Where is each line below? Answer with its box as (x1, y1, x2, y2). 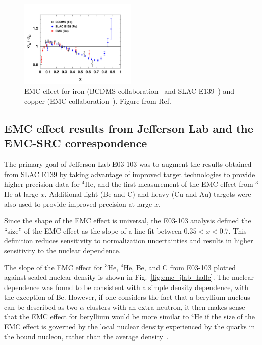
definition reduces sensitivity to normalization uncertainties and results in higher (4, 235, 253, 246)
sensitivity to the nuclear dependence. (4, 245, 121, 255)
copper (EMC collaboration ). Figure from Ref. (24, 95, 171, 106)
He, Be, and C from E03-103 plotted (123, 262, 236, 272)
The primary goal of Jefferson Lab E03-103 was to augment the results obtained (4, 159, 252, 169)
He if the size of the (194, 311, 255, 322)
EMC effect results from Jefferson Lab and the (4, 120, 253, 136)
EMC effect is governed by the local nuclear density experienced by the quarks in (4, 321, 255, 332)
